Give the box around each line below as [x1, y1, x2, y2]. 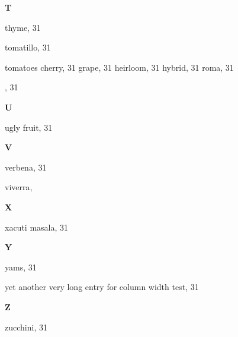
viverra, [5, 181, 33, 193]
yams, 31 [5, 260, 37, 273]
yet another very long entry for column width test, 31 [5, 281, 199, 293]
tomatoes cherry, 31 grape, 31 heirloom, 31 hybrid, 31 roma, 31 [5, 61, 234, 73]
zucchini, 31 [5, 320, 47, 333]
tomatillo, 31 [5, 41, 51, 53]
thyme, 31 [5, 21, 41, 33]
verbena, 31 [5, 160, 47, 173]
